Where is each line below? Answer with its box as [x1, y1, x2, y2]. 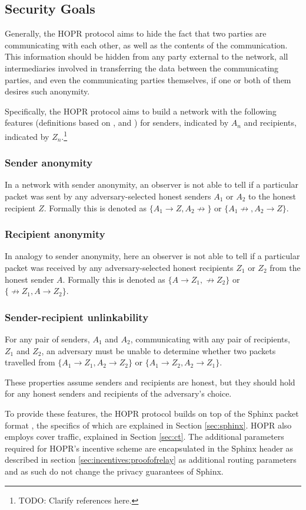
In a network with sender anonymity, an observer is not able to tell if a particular [5, 178, 299, 191]
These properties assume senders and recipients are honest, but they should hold [5, 375, 295, 388]
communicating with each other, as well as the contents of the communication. [5, 38, 288, 51]
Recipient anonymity [5, 227, 105, 241]
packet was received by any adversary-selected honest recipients [5, 261, 234, 274]
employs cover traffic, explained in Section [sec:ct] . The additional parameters [5, 430, 284, 443]
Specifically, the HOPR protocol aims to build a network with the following [5, 104, 277, 117]
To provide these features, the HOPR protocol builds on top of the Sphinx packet [5, 407, 299, 419]
